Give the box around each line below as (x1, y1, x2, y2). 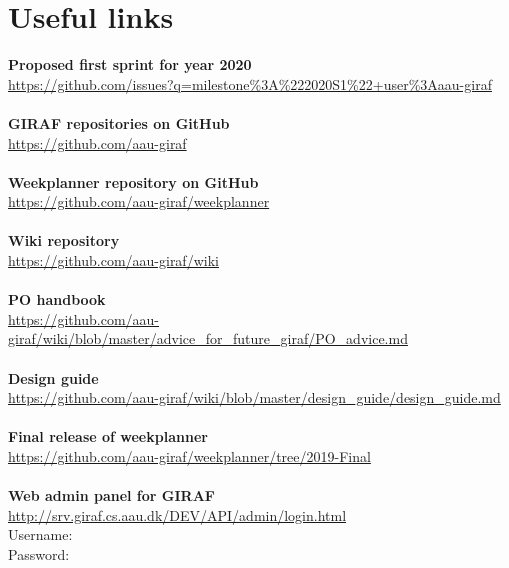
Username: (8, 524, 73, 545)
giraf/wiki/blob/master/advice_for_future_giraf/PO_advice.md (8, 328, 408, 349)
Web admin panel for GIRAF (8, 485, 215, 506)
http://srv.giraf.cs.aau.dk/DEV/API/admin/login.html (8, 504, 347, 525)
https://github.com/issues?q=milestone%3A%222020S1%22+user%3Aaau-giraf (8, 73, 492, 94)
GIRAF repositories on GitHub (8, 112, 230, 133)
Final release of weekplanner (8, 426, 208, 447)
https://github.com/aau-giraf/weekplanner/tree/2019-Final (8, 446, 371, 466)
